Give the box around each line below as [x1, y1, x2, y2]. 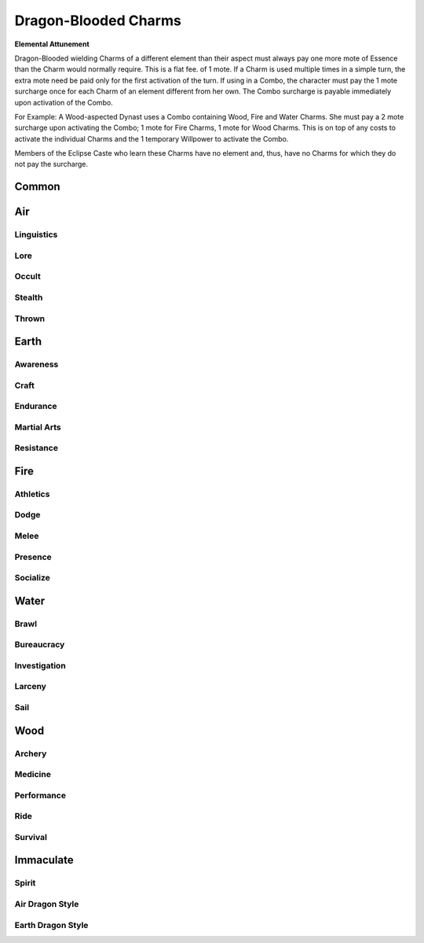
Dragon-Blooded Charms [14, 12, 182, 29]
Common [14, 180, 60, 193]
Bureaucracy [14, 639, 65, 650]
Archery [14, 748, 47, 759]
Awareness [14, 359, 59, 370]
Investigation [14, 660, 66, 671]
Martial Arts [14, 422, 62, 433]
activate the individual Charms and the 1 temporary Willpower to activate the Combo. [14, 134, 289, 143]
